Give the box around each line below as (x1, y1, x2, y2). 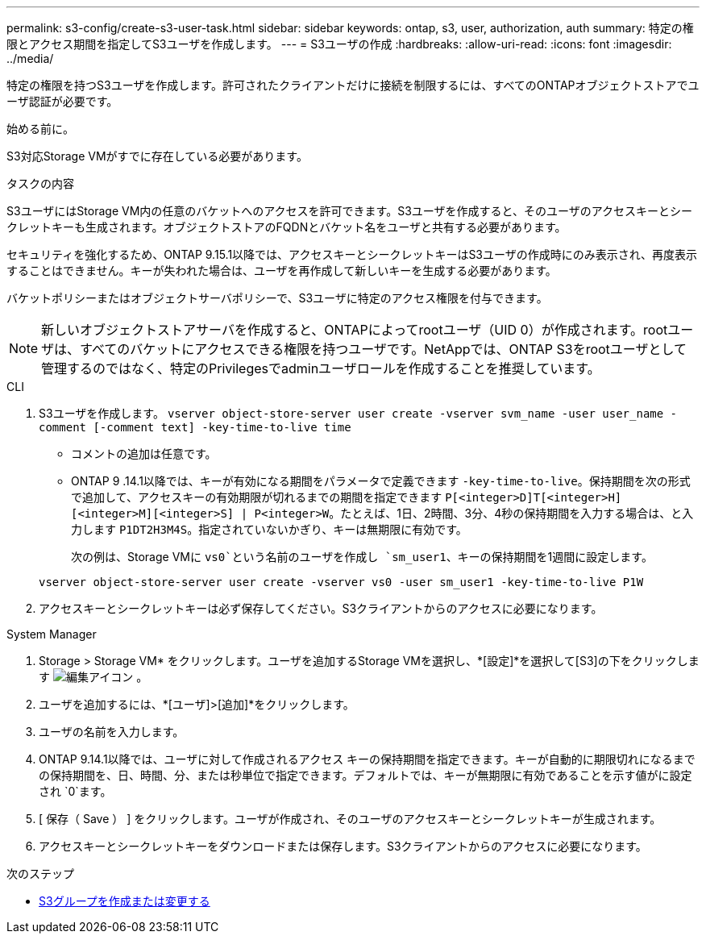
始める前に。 (6, 122, 74, 135)
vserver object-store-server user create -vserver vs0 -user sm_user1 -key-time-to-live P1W (39, 576, 644, 589)
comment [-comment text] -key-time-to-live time (39, 421, 351, 434)
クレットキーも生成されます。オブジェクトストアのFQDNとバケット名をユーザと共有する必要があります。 (6, 220, 567, 234)
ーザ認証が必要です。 (6, 94, 118, 108)
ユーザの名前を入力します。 (39, 725, 185, 738)
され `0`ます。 (39, 784, 112, 798)
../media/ (6, 52, 54, 65)
